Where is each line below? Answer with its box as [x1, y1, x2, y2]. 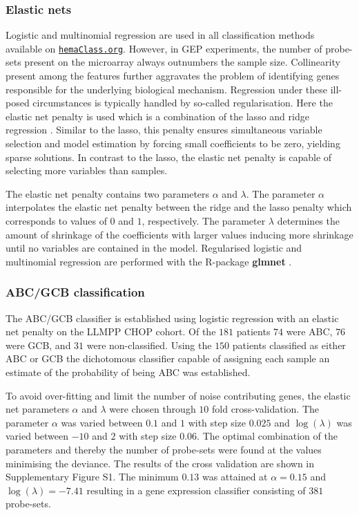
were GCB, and [6, 337, 71, 352]
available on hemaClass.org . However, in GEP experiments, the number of [6, 41, 322, 55]
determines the [277, 214, 340, 227]
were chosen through [109, 402, 196, 416]
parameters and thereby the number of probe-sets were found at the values [6, 442, 322, 456]
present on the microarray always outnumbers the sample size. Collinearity [24, 55, 340, 69]
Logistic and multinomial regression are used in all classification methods [6, 28, 315, 42]
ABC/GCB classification [6, 283, 145, 301]
